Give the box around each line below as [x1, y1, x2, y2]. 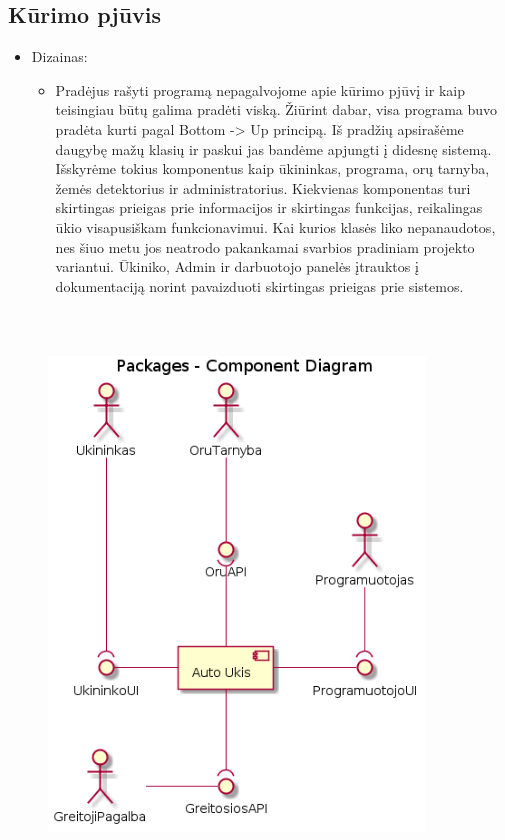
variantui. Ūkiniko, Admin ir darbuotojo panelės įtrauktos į [55, 256, 419, 277]
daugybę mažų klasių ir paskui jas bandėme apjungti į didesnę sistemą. [55, 138, 492, 159]
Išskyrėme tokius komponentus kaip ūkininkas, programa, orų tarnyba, [55, 158, 490, 179]
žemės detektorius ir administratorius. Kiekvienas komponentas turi [55, 177, 471, 198]
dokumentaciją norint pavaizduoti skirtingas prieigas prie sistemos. [55, 275, 464, 296]
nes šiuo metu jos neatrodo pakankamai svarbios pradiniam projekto [55, 236, 475, 257]
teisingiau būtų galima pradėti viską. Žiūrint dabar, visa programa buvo [55, 99, 498, 120]
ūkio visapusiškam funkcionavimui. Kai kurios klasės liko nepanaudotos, [55, 216, 496, 237]
